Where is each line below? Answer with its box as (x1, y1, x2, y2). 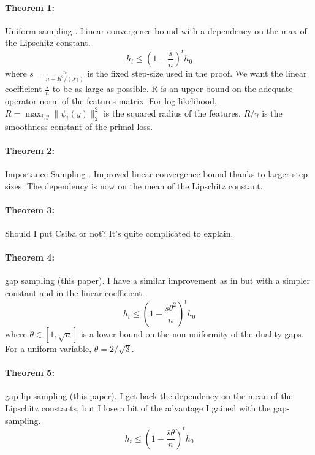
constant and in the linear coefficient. (5, 286, 145, 299)
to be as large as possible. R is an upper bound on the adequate (52, 82, 293, 95)
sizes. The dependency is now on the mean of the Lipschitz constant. (5, 179, 263, 192)
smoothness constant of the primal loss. (5, 120, 153, 132)
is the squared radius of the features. (103, 106, 241, 119)
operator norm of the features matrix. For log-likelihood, (5, 94, 217, 107)
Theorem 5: (5, 366, 55, 379)
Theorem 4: (5, 251, 55, 264)
